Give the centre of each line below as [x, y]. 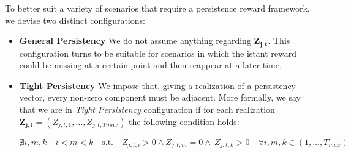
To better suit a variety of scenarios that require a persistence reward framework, [157, 8]
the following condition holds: [184, 121]
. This [279, 41]
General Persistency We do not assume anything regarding [135, 41]
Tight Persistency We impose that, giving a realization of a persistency [157, 85]
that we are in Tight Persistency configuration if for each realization [147, 109]
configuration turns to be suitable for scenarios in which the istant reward [158, 53]
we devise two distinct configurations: [75, 20]
